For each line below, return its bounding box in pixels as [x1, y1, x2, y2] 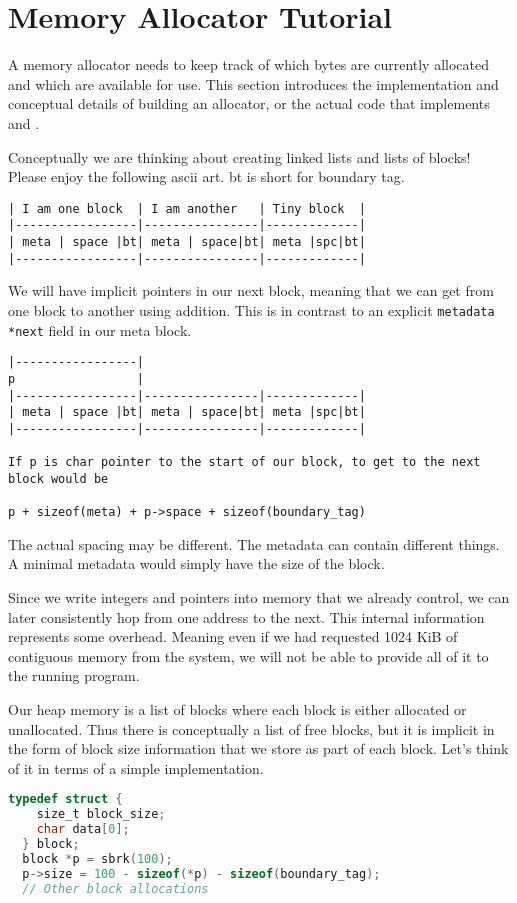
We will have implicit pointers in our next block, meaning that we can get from [8, 280, 494, 301]
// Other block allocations [22, 881, 209, 896]
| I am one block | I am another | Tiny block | [8, 201, 366, 216]
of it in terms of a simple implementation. [8, 757, 264, 778]
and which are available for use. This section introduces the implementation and [8, 73, 499, 94]
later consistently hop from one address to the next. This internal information [8, 606, 485, 627]
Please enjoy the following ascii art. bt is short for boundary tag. [8, 166, 405, 187]
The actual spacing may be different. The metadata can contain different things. [8, 533, 500, 554]
